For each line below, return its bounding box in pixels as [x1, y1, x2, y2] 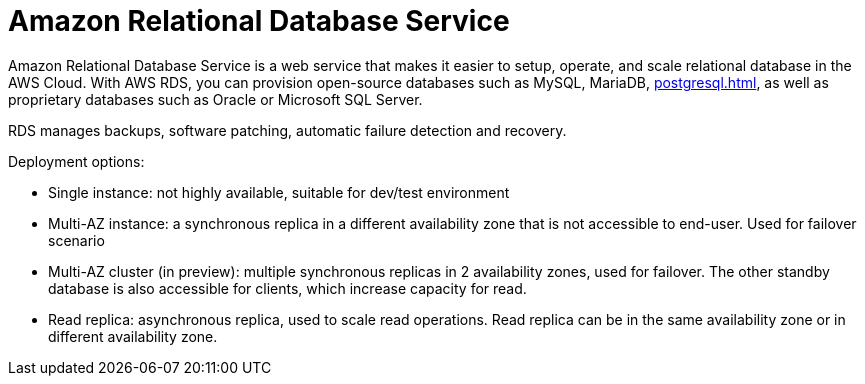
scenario [48, 231, 105, 249]
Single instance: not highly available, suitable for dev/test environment [48, 183, 510, 201]
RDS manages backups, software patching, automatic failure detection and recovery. [8, 121, 567, 139]
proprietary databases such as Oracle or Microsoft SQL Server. [8, 90, 423, 108]
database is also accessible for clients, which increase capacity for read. [48, 279, 527, 297]
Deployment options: [8, 152, 145, 170]
